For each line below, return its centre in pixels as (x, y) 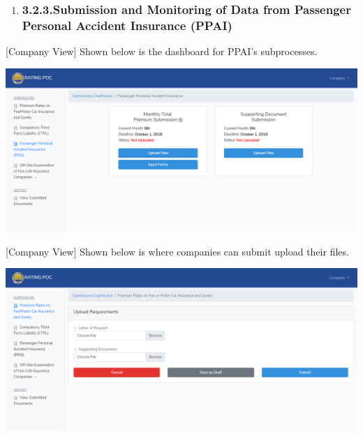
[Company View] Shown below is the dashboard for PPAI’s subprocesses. (162, 51)
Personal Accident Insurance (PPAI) (127, 25)
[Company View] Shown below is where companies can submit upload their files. (177, 251)
